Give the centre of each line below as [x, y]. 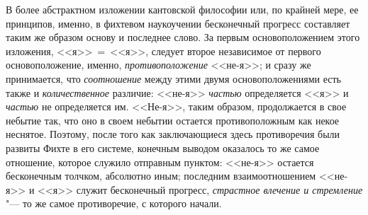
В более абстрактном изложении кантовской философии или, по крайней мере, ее [182, 9]
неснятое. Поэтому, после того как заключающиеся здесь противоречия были [173, 134]
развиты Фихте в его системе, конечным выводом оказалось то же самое [163, 147]
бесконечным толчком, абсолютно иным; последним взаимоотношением [161, 176]
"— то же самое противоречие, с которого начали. [114, 203]
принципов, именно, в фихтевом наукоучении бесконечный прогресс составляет [178, 23]
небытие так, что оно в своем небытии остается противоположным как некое [173, 120]
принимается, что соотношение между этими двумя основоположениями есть [173, 78]
